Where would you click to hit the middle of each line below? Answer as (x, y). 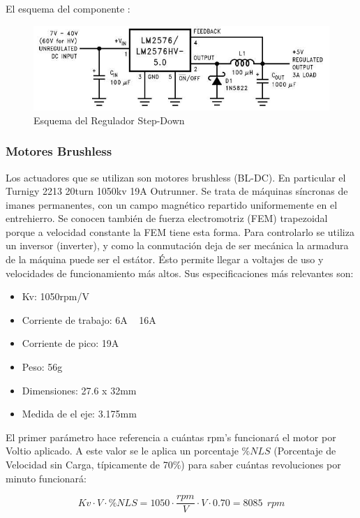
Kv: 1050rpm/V (55, 296)
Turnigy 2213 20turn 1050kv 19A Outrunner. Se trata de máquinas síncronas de (177, 191)
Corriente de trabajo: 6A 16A (89, 319)
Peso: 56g (42, 367)
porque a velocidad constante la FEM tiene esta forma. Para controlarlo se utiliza (180, 231)
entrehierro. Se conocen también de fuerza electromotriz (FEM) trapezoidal (167, 218)
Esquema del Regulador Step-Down (109, 120)
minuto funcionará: (46, 478)
